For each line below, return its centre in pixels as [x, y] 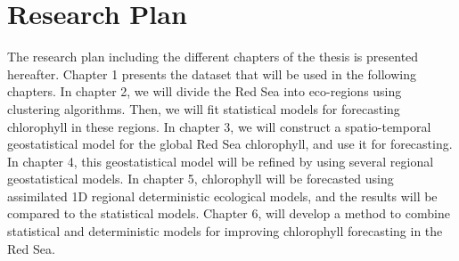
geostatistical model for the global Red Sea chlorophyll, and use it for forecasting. [230, 144]
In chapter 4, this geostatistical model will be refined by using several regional [221, 161]
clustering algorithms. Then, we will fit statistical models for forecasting [204, 108]
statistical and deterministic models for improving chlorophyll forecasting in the [225, 231]
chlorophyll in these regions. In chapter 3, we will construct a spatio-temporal [219, 126]
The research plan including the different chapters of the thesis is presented [213, 57]
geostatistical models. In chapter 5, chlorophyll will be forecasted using [201, 179]
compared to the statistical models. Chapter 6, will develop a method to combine [229, 213]
